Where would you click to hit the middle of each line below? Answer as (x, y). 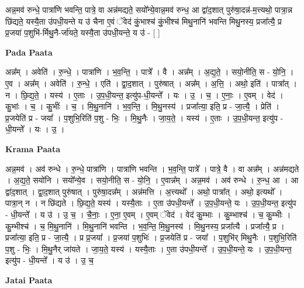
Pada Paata (29, 52)
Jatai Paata (29, 280)
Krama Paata (33, 148)
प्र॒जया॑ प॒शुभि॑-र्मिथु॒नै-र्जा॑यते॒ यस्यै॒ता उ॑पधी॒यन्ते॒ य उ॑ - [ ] (83, 32)
